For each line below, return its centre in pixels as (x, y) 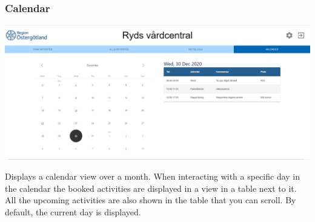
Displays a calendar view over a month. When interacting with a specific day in (153, 176)
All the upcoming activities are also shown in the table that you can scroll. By (151, 200)
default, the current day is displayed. (73, 212)
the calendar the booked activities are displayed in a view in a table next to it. (151, 188)
